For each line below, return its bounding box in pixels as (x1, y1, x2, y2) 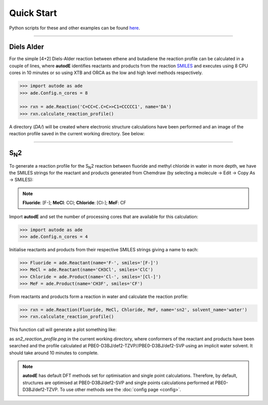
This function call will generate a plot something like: (9, 326, 117, 333)
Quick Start (9, 7, 57, 18)
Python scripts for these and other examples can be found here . (9, 25, 140, 31)
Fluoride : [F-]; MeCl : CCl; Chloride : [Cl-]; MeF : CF (22, 200, 127, 206)
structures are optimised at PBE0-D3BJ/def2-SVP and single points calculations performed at (22, 380, 214, 386)
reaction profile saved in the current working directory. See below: (9, 131, 145, 137)
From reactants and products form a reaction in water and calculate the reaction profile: (9, 294, 189, 300)
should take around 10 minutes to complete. (9, 350, 99, 356)
